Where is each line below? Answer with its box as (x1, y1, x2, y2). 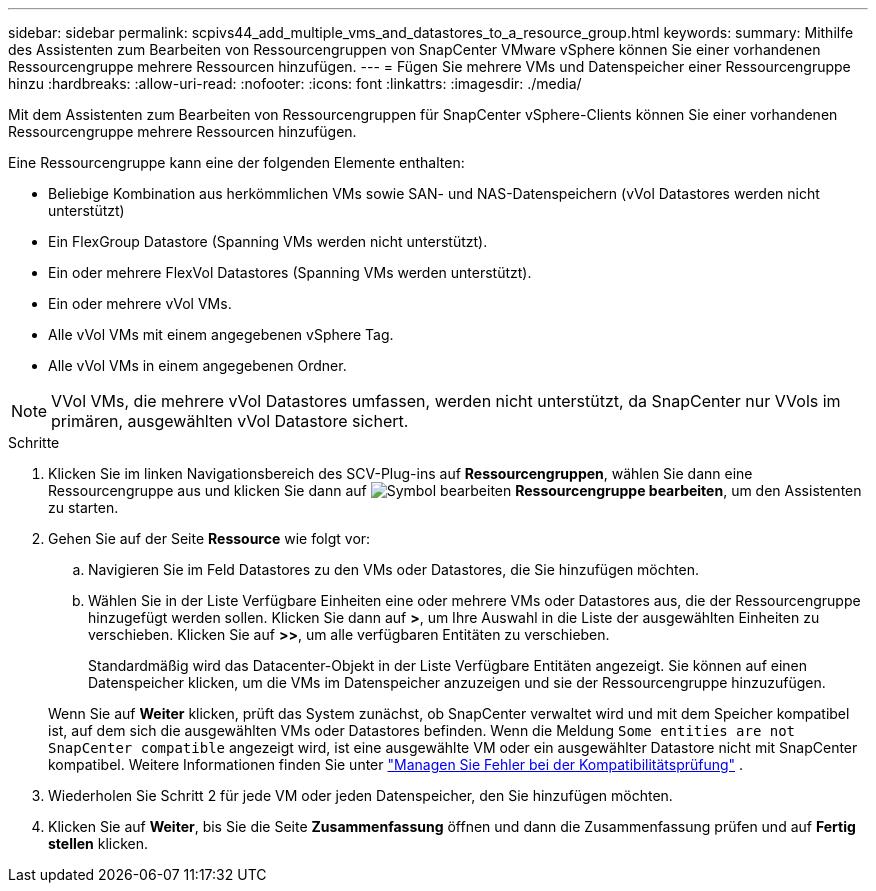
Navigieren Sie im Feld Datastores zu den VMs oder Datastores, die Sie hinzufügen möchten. (88, 561, 699, 578)
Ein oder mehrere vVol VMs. (48, 295, 232, 312)
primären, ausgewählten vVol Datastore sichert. (51, 411, 409, 431)
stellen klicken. (48, 835, 149, 852)
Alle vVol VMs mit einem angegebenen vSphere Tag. (48, 326, 394, 343)
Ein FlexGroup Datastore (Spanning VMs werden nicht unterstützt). (48, 233, 488, 250)
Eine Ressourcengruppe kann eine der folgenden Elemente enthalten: (8, 154, 465, 171)
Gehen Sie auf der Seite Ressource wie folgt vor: (48, 530, 371, 547)
